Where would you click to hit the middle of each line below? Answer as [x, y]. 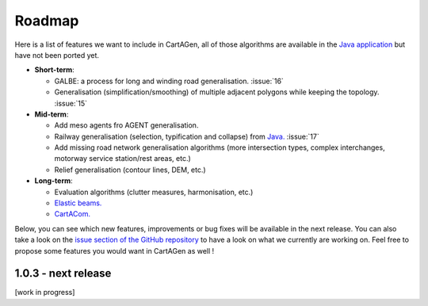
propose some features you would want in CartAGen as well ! [115, 251]
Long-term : [53, 181]
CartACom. [73, 214]
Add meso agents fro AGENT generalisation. [126, 125]
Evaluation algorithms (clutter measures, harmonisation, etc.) [154, 192]
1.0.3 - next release [63, 273]
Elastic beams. [78, 203]
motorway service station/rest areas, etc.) [123, 159]
